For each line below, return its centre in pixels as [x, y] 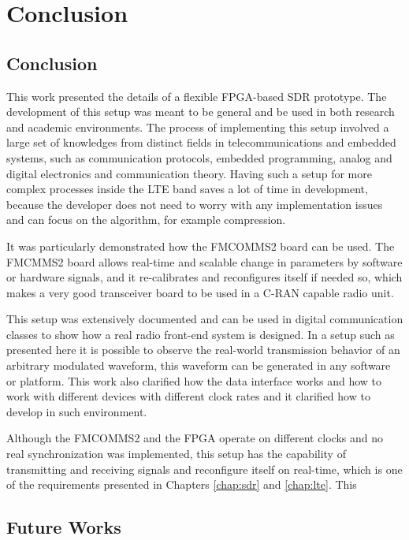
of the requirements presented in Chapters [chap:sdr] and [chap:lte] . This [182, 484]
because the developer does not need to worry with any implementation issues [195, 204]
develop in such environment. [77, 411]
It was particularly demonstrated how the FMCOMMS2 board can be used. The [201, 246]
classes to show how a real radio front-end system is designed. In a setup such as [201, 334]
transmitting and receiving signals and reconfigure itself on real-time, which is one [204, 469]
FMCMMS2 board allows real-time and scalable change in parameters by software [204, 261]
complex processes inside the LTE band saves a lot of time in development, [187, 189]
